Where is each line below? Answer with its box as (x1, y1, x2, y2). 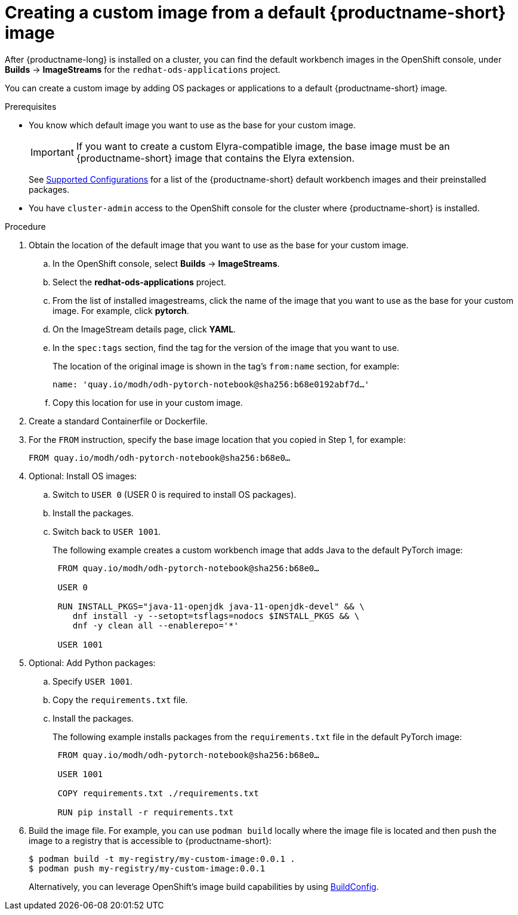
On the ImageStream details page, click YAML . (53, 324, 236, 334)
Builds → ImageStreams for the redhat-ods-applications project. (5, 64, 280, 75)
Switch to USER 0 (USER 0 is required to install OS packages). (53, 489, 297, 500)
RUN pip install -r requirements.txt (57, 807, 234, 817)
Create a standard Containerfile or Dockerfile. (29, 415, 208, 426)
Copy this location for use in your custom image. (53, 397, 243, 408)
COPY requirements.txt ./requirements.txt (57, 788, 259, 798)
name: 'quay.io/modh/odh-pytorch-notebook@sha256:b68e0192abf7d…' (53, 379, 370, 389)
